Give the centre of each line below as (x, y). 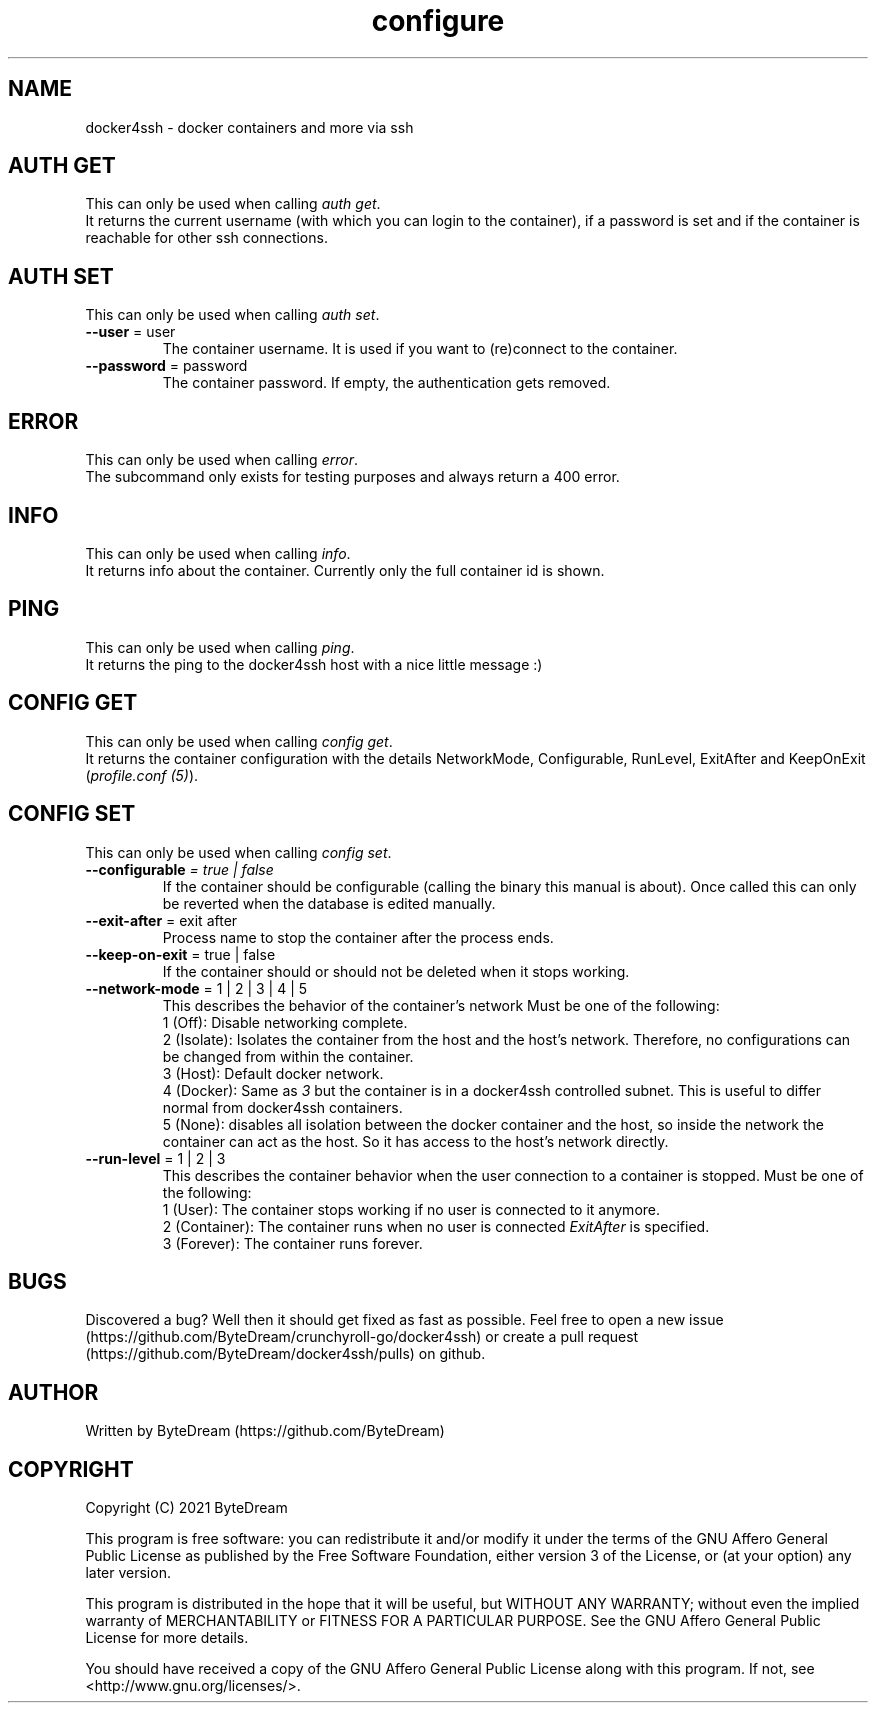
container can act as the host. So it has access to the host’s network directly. (415, 1141)
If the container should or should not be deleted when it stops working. (396, 971)
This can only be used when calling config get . (239, 741)
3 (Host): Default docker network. (273, 1073)
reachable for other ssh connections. (206, 238)
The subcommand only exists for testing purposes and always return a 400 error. (352, 477)
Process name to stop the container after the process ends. (358, 937)
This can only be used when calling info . (218, 553)
